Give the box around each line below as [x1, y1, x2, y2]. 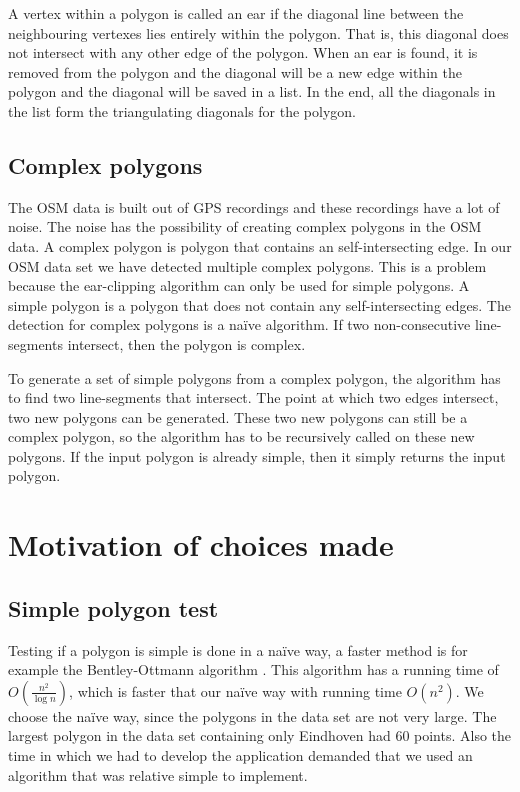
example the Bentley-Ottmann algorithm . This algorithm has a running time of [8, 659, 499, 680]
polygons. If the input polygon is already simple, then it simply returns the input [8, 445, 506, 466]
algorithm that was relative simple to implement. [8, 764, 308, 785]
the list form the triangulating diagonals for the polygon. [8, 100, 356, 121]
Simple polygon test [8, 592, 219, 623]
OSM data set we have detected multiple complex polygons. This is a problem [8, 255, 487, 276]
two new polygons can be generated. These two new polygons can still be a [8, 406, 468, 427]
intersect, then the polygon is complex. [67, 333, 306, 354]
